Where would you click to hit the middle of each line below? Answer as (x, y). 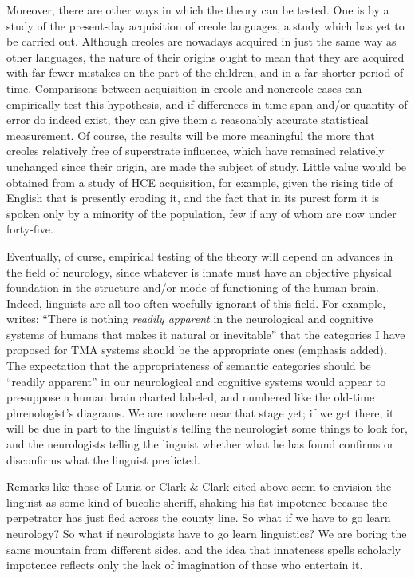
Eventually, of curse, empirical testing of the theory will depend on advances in (200, 255)
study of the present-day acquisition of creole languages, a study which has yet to (206, 25)
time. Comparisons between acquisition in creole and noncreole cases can (184, 88)
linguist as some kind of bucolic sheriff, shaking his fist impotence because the (197, 502)
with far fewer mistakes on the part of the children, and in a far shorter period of (205, 72)
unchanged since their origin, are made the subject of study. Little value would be (207, 166)
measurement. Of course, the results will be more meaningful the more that (191, 135)
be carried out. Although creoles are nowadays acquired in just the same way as (202, 41)
